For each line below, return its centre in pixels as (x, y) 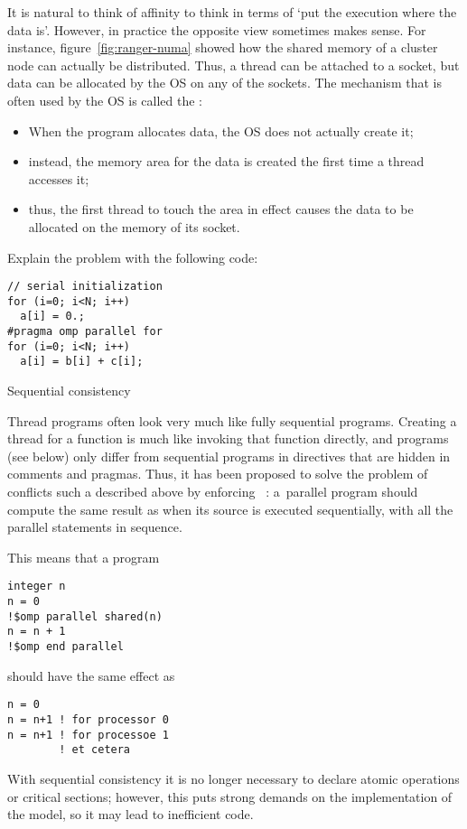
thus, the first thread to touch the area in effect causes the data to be (221, 209)
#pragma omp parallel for (85, 332)
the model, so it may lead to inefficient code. (131, 814)
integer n (37, 587)
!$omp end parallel (65, 647)
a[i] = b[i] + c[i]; (82, 362)
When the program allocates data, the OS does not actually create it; (221, 130)
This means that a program (84, 557)
